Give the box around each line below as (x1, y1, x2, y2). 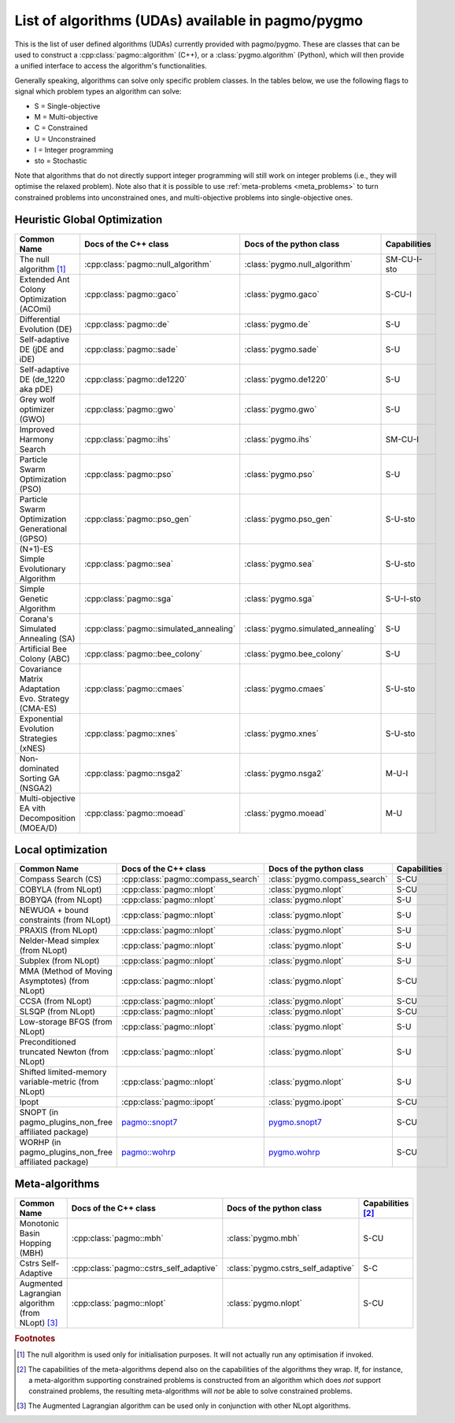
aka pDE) (19, 383, 54, 394)
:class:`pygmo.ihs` (244, 434, 313, 445)
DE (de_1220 (19, 374, 65, 385)
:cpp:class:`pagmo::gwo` (83, 404, 176, 415)
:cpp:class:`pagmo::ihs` (83, 434, 171, 445)
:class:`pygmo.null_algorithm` (244, 258, 353, 269)
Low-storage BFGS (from (19, 1016, 113, 1027)
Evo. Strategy (19, 693, 70, 704)
